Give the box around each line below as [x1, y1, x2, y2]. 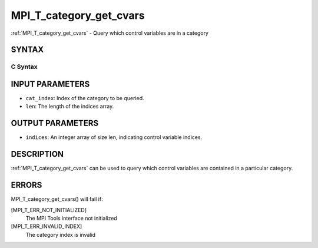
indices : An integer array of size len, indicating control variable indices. [25, 134, 203, 141]
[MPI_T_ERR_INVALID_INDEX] [11, 223, 82, 230]
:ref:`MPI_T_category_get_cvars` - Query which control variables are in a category [11, 29, 209, 37]
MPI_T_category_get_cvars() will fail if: [11, 196, 103, 203]
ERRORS [11, 180, 42, 190]
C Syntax [11, 62, 38, 71]
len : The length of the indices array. [25, 103, 114, 110]
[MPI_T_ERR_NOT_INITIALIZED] [11, 206, 87, 213]
